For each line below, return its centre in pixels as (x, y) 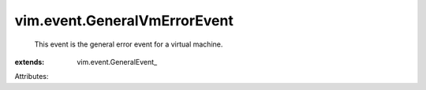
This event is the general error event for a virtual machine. (129, 44)
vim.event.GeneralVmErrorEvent (124, 21)
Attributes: (32, 77)
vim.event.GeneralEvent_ (117, 62)
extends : (30, 62)
